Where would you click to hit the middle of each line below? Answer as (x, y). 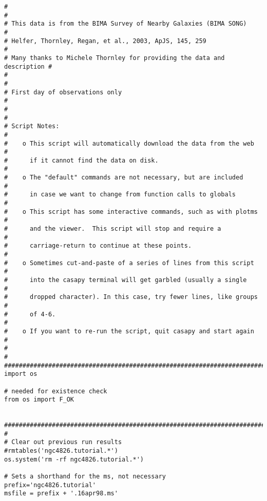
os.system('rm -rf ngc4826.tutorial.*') (74, 459)
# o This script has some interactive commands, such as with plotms (131, 212)
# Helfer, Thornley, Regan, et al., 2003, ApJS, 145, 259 (105, 41)
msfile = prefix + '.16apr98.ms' (61, 494)
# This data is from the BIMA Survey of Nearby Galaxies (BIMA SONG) (126, 24)
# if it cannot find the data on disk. (81, 160)
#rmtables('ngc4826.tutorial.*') (61, 451)
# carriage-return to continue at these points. (98, 246)
